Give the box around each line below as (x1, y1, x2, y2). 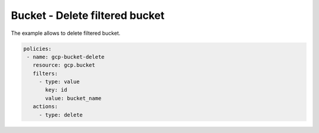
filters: (32, 70, 58, 77)
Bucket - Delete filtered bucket (11, 9, 165, 22)
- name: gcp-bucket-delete (27, 53, 105, 60)
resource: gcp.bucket (32, 62, 96, 69)
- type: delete (38, 111, 83, 118)
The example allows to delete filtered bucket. (11, 30, 121, 37)
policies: (23, 45, 52, 52)
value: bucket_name (45, 95, 102, 102)
